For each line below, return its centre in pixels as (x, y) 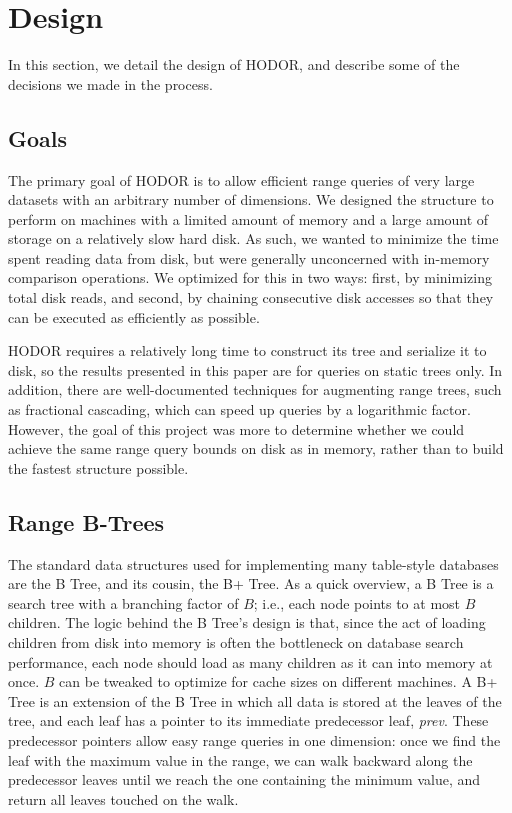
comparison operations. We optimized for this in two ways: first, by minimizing (250, 277)
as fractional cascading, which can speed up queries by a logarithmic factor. (239, 409)
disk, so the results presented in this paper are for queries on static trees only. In (255, 369)
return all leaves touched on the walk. (123, 798)
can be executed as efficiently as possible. (134, 316)
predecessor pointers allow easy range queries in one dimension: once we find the (254, 739)
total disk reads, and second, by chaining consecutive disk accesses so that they (251, 297)
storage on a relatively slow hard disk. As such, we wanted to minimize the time (253, 238)
